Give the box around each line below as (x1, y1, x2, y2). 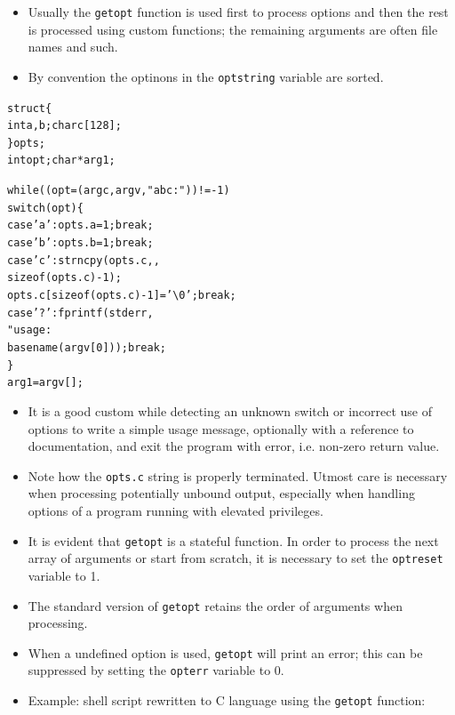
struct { (7, 101, 52, 115)
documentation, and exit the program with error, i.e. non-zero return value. (28, 437, 440, 455)
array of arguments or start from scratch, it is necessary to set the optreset (28, 549, 443, 567)
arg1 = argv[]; (7, 376, 84, 390)
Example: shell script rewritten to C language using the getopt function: (28, 691, 426, 710)
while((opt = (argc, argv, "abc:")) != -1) (7, 184, 230, 197)
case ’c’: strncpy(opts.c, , (7, 253, 160, 267)
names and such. (28, 37, 118, 56)
